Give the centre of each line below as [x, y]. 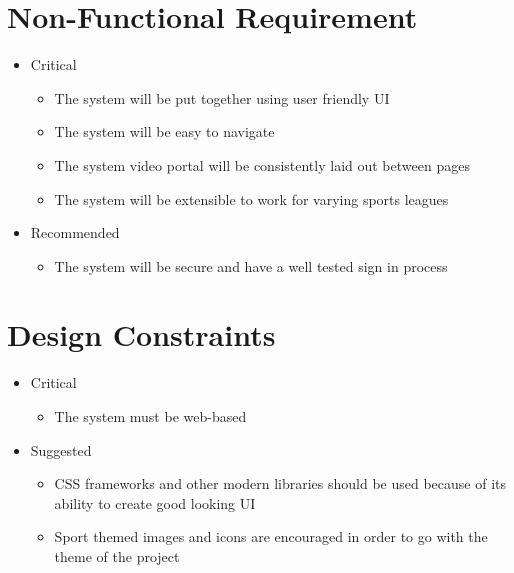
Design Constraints [141, 334]
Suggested [61, 449]
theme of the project [117, 555]
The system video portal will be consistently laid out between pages [262, 164]
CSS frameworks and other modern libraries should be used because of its [280, 483]
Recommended [75, 232]
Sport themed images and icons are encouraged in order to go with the [271, 536]
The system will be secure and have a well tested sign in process [251, 265]
